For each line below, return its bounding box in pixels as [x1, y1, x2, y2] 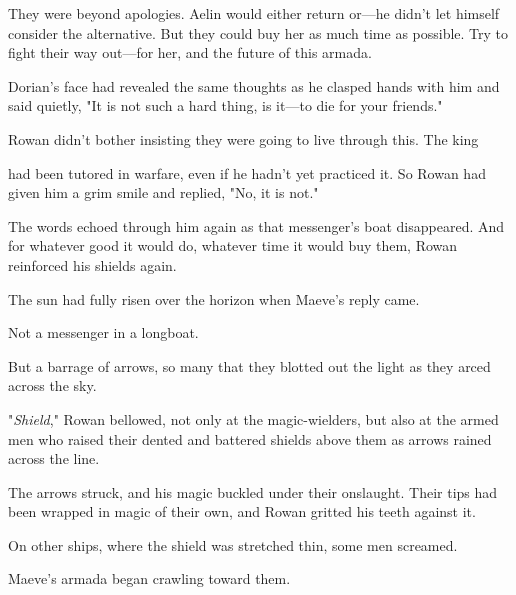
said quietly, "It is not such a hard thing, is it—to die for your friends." [8, 95, 443, 116]
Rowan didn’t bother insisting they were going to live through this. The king [8, 128, 479, 149]
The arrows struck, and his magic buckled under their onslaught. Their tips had [8, 481, 498, 502]
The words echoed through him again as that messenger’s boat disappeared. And [8, 215, 505, 236]
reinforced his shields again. [8, 254, 177, 275]
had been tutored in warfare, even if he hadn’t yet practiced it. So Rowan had [8, 162, 486, 183]
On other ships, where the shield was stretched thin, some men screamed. [8, 534, 458, 555]
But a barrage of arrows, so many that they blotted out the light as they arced [8, 355, 491, 376]
